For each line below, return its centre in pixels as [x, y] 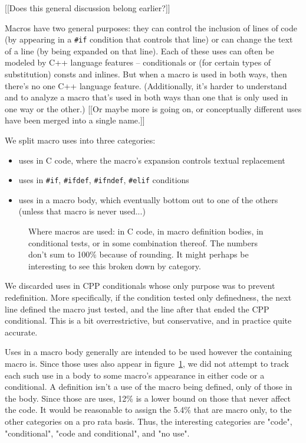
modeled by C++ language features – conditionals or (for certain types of [138, 62]
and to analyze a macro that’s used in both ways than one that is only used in [147, 97]
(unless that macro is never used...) [82, 211]
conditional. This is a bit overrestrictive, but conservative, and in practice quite [148, 320]
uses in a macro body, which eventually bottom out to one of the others [148, 199]
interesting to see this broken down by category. [115, 266]
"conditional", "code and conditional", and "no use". [97, 433]
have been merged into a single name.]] [75, 120]
